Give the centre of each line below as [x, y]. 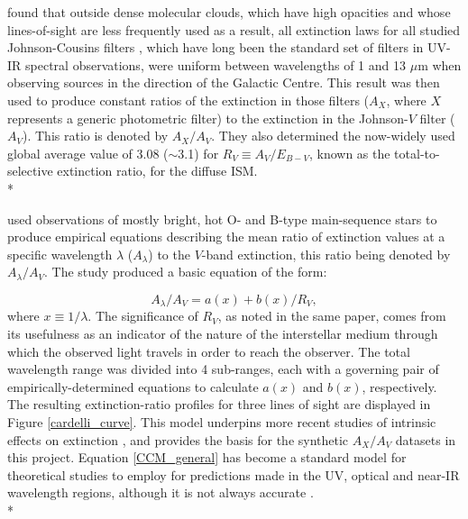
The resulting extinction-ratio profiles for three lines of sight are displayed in [219, 404]
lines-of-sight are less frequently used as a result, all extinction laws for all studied [234, 29]
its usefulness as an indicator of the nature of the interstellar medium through [223, 333]
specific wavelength [60, 254]
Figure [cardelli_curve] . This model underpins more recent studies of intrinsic [222, 421]
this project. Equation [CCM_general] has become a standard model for [207, 457]
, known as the [349, 153]
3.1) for [198, 153]
